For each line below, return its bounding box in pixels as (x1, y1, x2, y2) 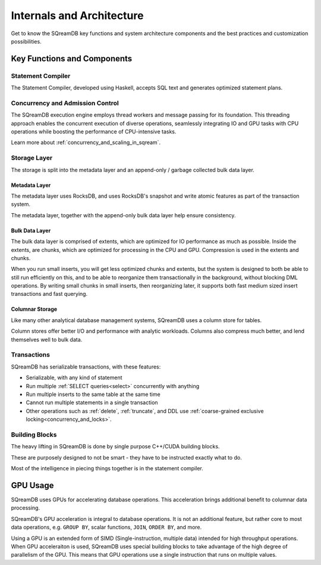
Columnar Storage (11, 305, 58, 313)
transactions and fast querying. (11, 291, 88, 298)
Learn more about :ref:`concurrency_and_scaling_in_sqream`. (11, 139, 160, 146)
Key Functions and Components (11, 54, 133, 64)
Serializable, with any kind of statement (26, 374, 122, 381)
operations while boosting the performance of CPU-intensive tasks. (11, 128, 177, 135)
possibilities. (11, 38, 42, 45)
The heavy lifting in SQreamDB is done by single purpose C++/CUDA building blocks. (11, 443, 220, 450)
